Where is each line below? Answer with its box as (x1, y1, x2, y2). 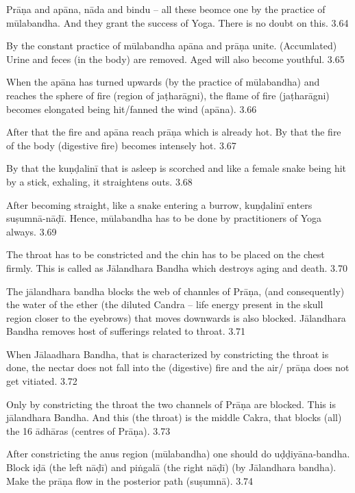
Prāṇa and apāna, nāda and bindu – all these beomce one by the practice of (6, 2, 326, 16)
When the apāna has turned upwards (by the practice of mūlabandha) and (6, 75, 320, 89)
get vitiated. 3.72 (6, 374, 77, 388)
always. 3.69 (6, 224, 57, 238)
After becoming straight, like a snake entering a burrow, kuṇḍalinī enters (6, 197, 313, 212)
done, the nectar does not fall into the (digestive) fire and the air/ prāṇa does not (6, 360, 350, 375)
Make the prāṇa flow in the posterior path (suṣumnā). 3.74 (6, 473, 254, 488)
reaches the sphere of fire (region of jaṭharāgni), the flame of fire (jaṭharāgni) (6, 88, 330, 102)
